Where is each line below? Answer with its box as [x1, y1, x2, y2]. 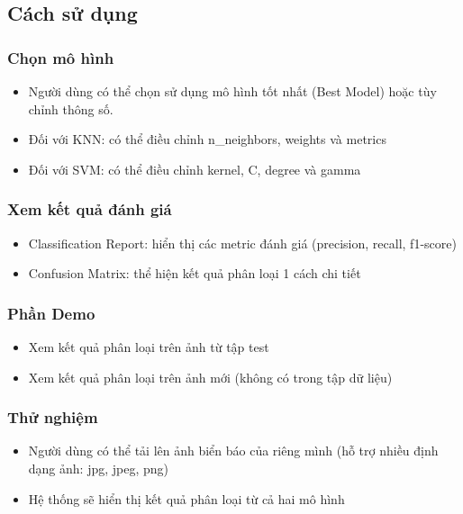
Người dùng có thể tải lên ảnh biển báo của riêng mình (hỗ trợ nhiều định [28, 441, 439, 460]
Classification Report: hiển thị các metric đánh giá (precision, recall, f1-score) [28, 233, 457, 252]
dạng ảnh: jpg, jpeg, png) [28, 459, 169, 477]
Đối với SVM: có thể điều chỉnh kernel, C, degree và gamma [28, 159, 361, 178]
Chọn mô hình [7, 46, 114, 68]
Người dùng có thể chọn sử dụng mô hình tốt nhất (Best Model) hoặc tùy [28, 82, 437, 100]
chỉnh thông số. [28, 99, 113, 118]
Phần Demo [7, 302, 95, 324]
